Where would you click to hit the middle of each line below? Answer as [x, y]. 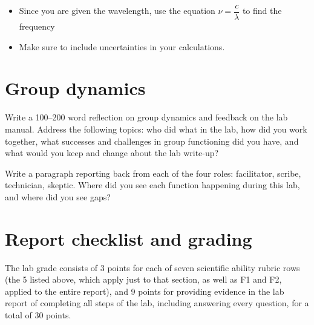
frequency [37, 26]
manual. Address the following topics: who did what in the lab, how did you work [156, 129]
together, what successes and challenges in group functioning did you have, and [152, 141]
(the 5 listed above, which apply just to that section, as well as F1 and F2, [143, 279]
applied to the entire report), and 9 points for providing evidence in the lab [145, 291]
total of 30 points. [38, 315]
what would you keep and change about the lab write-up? [112, 153]
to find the [262, 11]
